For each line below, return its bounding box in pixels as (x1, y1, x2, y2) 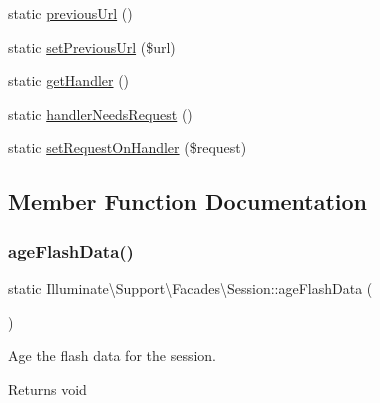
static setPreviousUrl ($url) (8, 36, 176, 57)
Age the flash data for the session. (8, 345, 216, 366)
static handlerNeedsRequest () (8, 103, 193, 124)
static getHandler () (8, 70, 130, 91)
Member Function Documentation (8, 186, 368, 217)
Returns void (8, 378, 87, 399)
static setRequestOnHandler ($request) (8, 137, 247, 158)
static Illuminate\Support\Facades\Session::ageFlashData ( (8, 277, 373, 298)
